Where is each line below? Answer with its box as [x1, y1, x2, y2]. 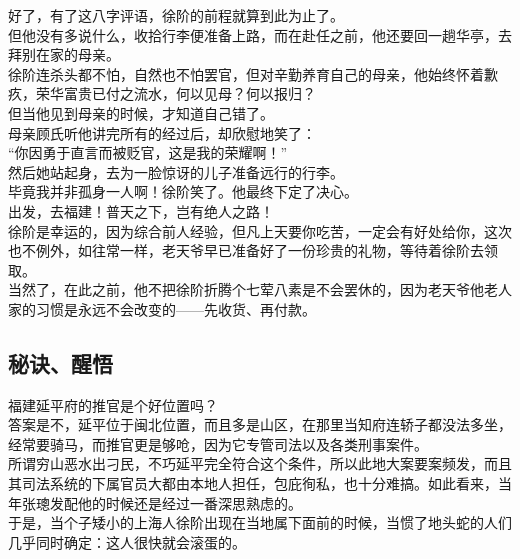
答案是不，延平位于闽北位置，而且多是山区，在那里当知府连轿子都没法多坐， [8, 414, 512, 435]
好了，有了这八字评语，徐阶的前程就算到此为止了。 [8, 5, 344, 25]
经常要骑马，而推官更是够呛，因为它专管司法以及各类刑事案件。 [8, 433, 428, 454]
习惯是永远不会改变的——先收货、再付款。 [35, 298, 316, 319]
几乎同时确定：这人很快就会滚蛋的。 [8, 531, 246, 552]
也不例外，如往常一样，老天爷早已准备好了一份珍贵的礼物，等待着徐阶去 [8, 240, 484, 261]
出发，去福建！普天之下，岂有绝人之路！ [8, 200, 274, 221]
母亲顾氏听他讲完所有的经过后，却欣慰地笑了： [8, 122, 316, 143]
